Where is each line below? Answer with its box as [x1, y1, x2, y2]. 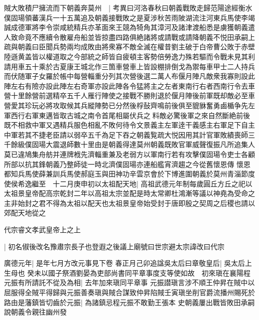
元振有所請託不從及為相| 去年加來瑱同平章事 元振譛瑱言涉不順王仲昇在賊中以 [4, 277, 255, 288]
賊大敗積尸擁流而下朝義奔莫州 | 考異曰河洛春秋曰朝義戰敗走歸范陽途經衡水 [4, 2, 253, 12]
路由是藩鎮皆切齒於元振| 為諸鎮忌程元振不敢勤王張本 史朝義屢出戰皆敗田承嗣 [4, 297, 255, 307]
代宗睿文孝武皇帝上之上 [4, 224, 81, 235]
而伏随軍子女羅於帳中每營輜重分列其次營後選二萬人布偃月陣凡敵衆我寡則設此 [4, 71, 255, 81]
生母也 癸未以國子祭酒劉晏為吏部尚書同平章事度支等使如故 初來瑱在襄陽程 [4, 267, 251, 278]
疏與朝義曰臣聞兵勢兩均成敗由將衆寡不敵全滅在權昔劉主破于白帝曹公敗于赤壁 [4, 41, 255, 52]
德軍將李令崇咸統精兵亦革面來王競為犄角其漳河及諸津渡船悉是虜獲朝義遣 [17, 22, 255, 32]
